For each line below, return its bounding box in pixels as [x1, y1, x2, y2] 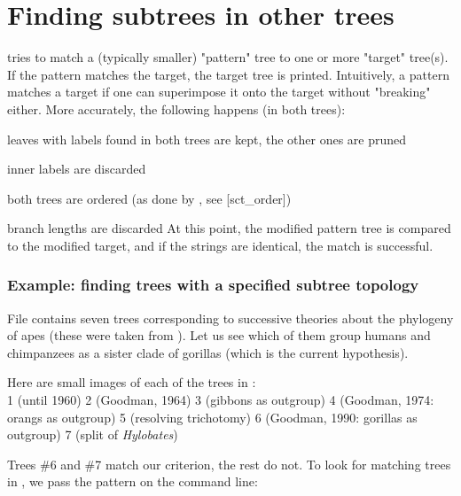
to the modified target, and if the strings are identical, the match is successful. [7, 236, 434, 254]
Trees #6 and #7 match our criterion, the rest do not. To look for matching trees [7, 454, 451, 473]
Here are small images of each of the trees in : [7, 373, 256, 391]
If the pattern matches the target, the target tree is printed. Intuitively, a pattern [7, 65, 449, 83]
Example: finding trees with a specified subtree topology [7, 274, 419, 296]
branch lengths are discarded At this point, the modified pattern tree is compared [7, 219, 451, 237]
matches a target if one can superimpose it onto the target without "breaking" [7, 82, 431, 101]
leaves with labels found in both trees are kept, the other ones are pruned [7, 129, 407, 148]
